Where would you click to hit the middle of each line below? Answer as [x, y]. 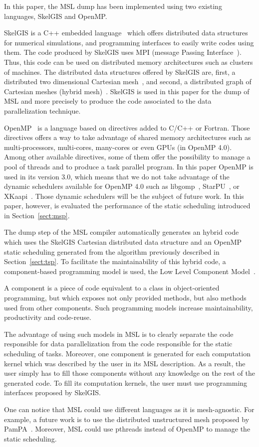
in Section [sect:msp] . [37, 215]
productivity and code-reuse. [48, 317]
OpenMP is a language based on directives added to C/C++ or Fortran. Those [127, 127]
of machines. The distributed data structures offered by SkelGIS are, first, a [120, 72]
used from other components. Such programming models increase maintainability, [129, 307]
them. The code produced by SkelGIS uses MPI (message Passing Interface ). [123, 52]
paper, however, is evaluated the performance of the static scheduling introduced [127, 206]
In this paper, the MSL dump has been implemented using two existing [113, 6]
